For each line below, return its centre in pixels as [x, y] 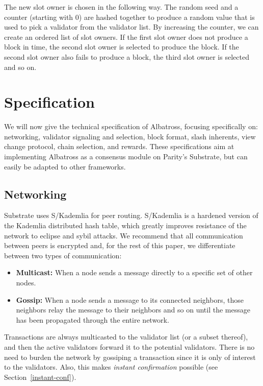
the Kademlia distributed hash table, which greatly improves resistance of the [125, 225]
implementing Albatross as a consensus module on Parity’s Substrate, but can [126, 156]
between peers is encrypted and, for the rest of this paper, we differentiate [120, 245]
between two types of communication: [63, 255]
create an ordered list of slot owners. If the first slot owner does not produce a [126, 37]
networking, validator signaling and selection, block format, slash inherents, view [130, 136]
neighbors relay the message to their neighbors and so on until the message [133, 310]
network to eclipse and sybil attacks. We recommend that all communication [124, 235]
